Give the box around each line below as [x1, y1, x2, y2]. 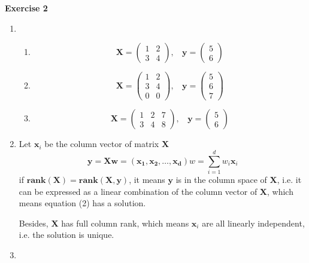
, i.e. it [277, 173, 302, 186]
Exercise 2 [5, 2, 48, 14]
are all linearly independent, [202, 216, 305, 229]
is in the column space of [175, 173, 267, 186]
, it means [129, 173, 165, 186]
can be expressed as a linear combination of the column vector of [19, 185, 257, 197]
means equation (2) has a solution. [19, 197, 146, 209]
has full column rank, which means [61, 216, 189, 229]
